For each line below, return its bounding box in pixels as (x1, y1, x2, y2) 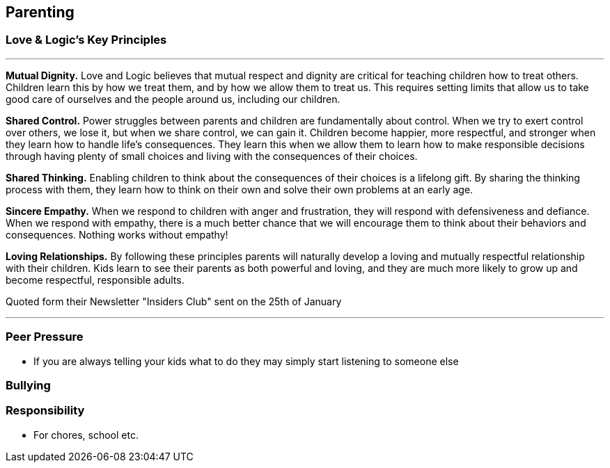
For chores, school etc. (33, 428, 139, 441)
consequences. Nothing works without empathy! (6, 228, 228, 241)
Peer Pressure (6, 330, 84, 344)
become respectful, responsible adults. (6, 273, 185, 286)
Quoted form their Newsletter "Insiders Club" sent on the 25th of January (6, 295, 342, 307)
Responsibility (6, 403, 85, 418)
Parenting (6, 3, 75, 21)
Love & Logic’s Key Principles (6, 33, 167, 47)
